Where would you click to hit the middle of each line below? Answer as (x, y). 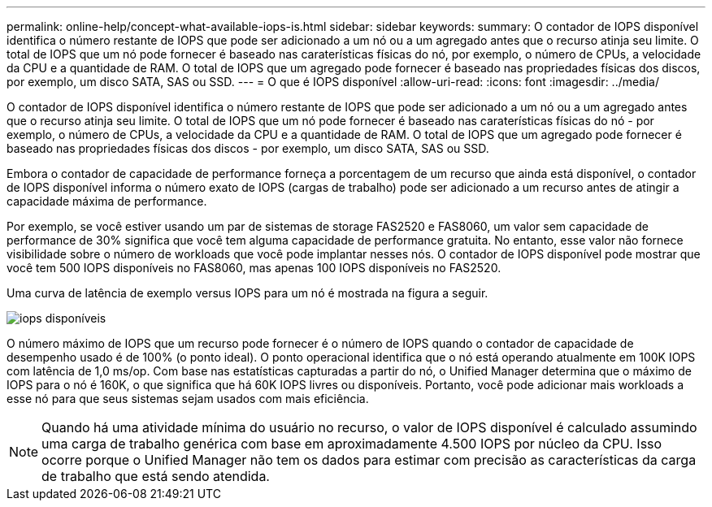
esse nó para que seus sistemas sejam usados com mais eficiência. (188, 399)
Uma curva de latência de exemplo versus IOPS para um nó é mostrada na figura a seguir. (247, 293)
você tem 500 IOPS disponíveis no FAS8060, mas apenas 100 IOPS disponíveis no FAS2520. (254, 268)
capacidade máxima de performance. (107, 201)
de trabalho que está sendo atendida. (156, 476)
